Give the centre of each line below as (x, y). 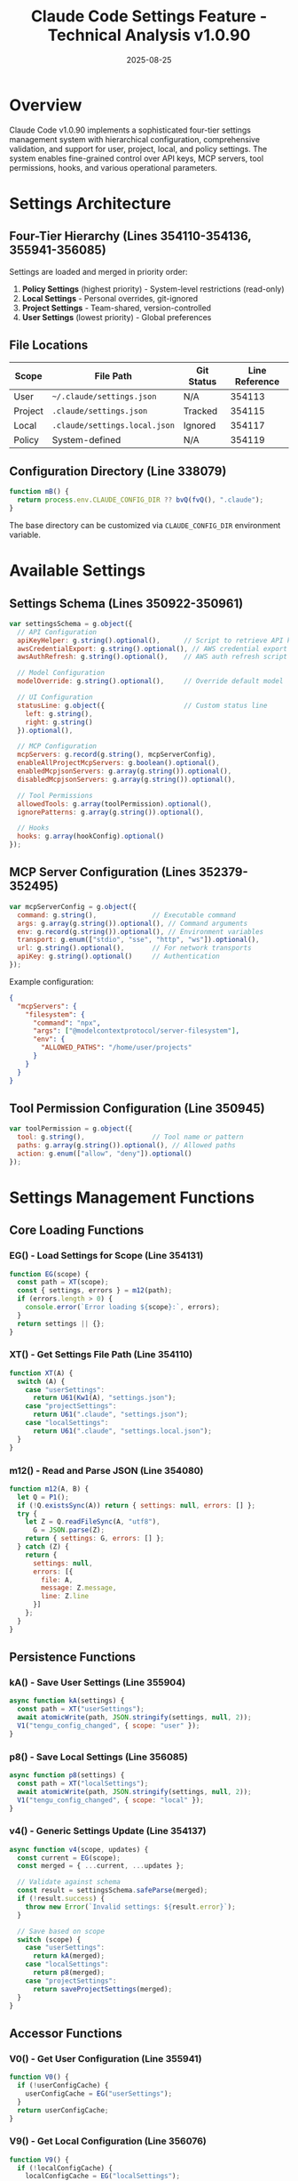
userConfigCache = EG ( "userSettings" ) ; (99, 2093)
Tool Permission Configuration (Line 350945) (137, 1108)
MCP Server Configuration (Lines (103, 872)
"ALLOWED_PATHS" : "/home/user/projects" (117, 1048)
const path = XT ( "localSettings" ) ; (83, 1783)
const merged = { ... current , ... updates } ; (101, 1866)
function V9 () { (39, 2160)
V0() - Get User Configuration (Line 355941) (106, 2058)
